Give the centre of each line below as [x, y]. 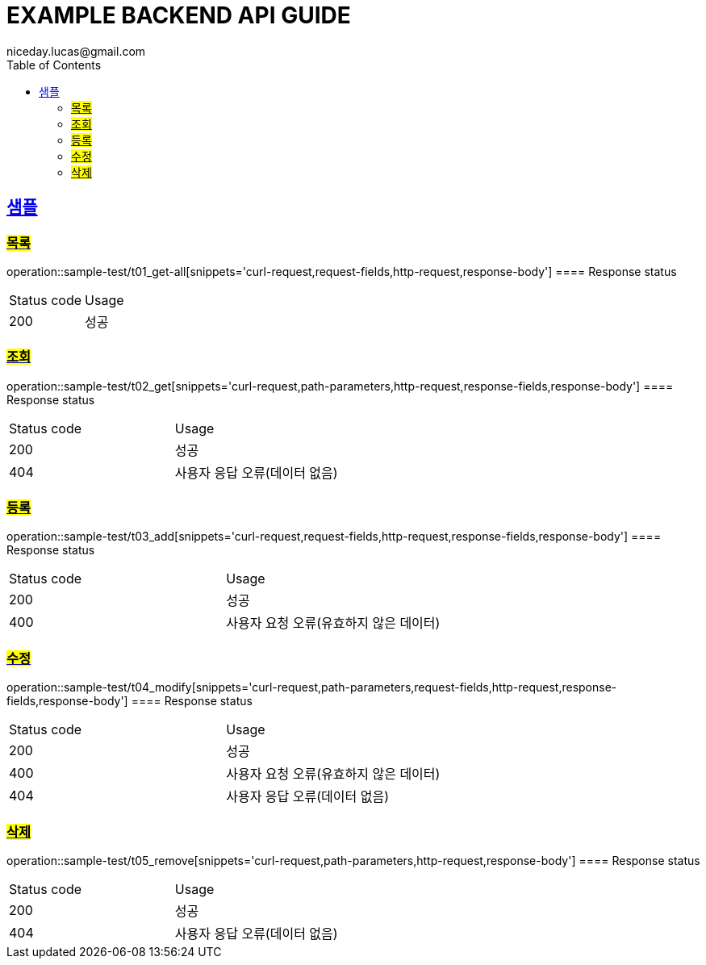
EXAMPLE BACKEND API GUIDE [179, 15]
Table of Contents [54, 65]
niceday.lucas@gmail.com [76, 51]
